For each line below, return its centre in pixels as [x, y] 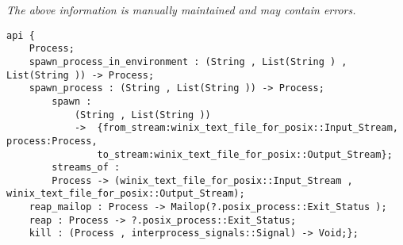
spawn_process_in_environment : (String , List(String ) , [188, 61]
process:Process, [52, 141]
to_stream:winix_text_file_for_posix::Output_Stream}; [245, 154]
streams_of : [86, 168]
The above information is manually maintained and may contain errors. [181, 10]
